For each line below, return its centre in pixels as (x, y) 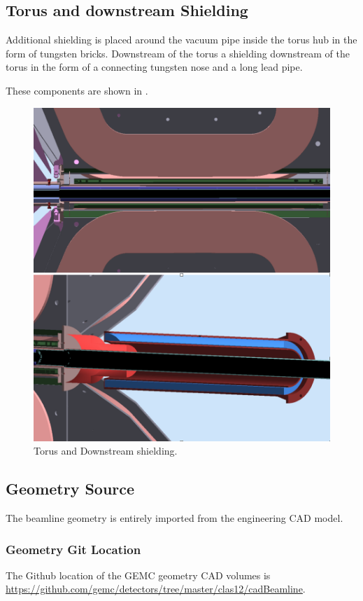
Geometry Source (70, 489)
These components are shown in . (77, 90)
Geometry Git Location (73, 549)
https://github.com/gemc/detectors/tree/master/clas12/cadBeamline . (156, 589)
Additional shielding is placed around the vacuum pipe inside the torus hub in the (181, 40)
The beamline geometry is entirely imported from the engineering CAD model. (175, 518)
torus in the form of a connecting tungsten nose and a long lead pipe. (154, 67)
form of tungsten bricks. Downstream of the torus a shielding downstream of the (178, 53)
